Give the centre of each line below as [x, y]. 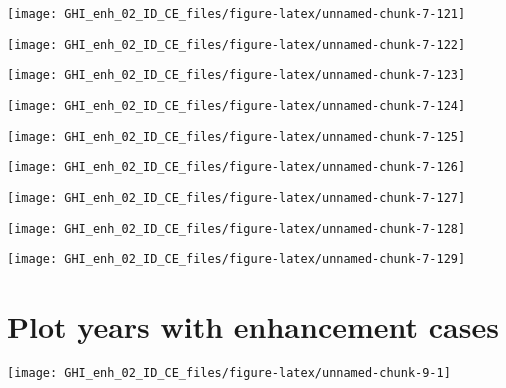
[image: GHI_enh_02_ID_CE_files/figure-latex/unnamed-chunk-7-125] [236, 136]
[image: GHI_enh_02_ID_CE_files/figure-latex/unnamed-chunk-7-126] [236, 167]
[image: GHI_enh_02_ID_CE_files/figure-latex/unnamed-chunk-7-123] [236, 75]
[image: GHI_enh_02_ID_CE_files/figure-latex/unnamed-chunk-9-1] [229, 373]
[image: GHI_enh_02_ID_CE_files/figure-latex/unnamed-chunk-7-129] [236, 259]
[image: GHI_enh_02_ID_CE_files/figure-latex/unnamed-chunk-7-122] [236, 44]
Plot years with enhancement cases [253, 326]
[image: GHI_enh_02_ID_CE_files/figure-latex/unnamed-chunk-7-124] [236, 105]
